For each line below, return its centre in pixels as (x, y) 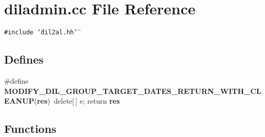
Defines (24, 59)
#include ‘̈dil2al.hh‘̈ (41, 33)
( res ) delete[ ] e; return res (77, 101)
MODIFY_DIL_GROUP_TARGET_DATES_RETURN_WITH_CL (133, 91)
